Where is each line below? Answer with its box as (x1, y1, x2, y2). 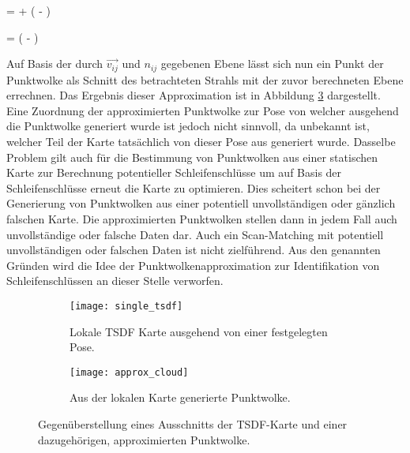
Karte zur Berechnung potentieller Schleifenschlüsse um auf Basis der (6, 164, 342, 181)
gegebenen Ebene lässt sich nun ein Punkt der (160, 55, 384, 72)
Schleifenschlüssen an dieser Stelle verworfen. (6, 272, 224, 289)
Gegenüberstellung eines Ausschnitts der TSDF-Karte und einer (38, 416, 348, 432)
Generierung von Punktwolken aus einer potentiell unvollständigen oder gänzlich (6, 195, 396, 212)
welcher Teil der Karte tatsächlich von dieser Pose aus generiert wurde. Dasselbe (6, 133, 396, 150)
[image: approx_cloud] (70, 366, 189, 378)
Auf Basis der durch (6, 55, 103, 72)
